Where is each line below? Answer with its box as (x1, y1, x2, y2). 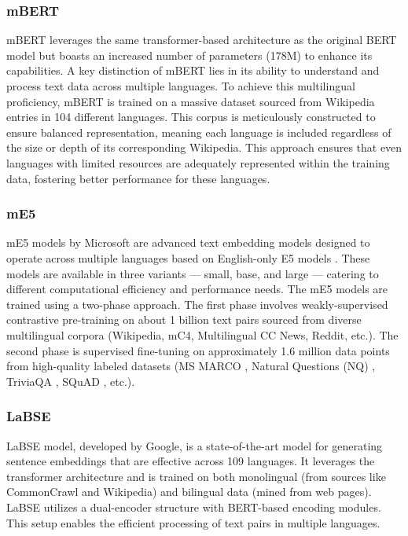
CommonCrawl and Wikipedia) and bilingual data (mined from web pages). (6, 483, 372, 500)
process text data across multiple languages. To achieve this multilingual (6, 78, 355, 94)
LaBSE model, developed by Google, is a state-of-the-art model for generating (6, 437, 383, 453)
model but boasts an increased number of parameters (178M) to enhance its (6, 46, 373, 63)
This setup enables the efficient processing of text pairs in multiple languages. (6, 514, 380, 530)
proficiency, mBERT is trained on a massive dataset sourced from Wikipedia (6, 93, 375, 109)
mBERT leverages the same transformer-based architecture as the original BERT (6, 31, 397, 48)
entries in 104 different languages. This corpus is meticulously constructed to (6, 108, 376, 125)
